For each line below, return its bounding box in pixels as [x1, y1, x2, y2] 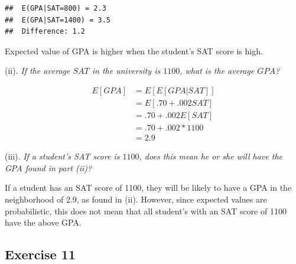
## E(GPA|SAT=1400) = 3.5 [5, 15, 110, 24]
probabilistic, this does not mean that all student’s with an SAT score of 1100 [5, 204, 287, 217]
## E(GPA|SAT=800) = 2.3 [5, 4, 106, 12]
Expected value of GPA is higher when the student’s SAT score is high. [5, 44, 263, 57]
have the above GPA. [5, 216, 82, 229]
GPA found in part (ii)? [5, 161, 92, 174]
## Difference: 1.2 [5, 27, 86, 36]
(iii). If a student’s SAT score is [5, 150, 120, 162]
